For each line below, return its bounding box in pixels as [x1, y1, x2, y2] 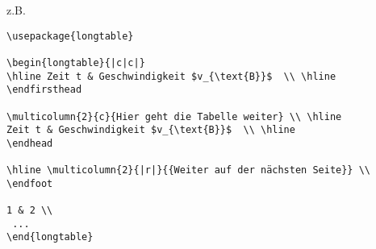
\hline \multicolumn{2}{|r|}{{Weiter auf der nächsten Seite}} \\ [6, 164, 371, 176]
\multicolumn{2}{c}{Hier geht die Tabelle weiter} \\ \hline [6, 110, 342, 122]
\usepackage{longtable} [6, 30, 134, 42]
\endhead [6, 137, 53, 149]
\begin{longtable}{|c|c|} [6, 56, 145, 68]
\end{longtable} [6, 231, 94, 243]
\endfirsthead [6, 84, 82, 96]
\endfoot [6, 177, 53, 189]
